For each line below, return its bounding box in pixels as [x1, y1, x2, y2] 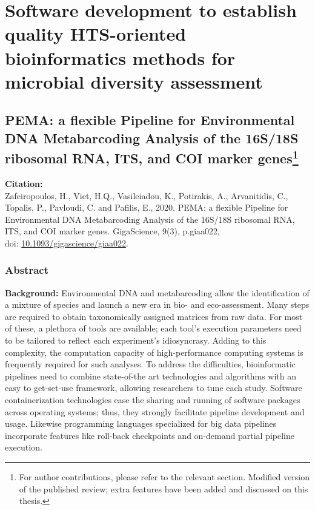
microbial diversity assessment [5, 69, 263, 93]
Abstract [5, 262, 48, 277]
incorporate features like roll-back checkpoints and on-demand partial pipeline [5, 429, 294, 441]
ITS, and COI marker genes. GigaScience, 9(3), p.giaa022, [5, 225, 220, 237]
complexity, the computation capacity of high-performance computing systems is [5, 345, 303, 358]
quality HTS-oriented [5, 21, 187, 46]
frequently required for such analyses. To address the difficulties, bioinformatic [5, 358, 296, 370]
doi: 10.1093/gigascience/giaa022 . [5, 236, 128, 249]
